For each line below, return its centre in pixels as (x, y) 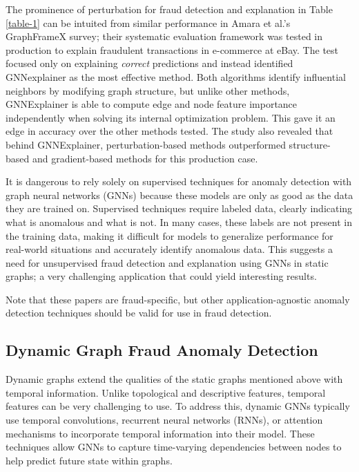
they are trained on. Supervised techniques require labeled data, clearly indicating (179, 208)
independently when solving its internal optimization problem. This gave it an (171, 117)
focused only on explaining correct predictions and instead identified (149, 63)
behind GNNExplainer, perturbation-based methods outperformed (146, 144)
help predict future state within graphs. (89, 460)
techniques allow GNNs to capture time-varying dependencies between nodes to (174, 447)
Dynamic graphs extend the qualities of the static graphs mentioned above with (174, 379)
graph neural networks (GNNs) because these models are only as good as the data (179, 195)
